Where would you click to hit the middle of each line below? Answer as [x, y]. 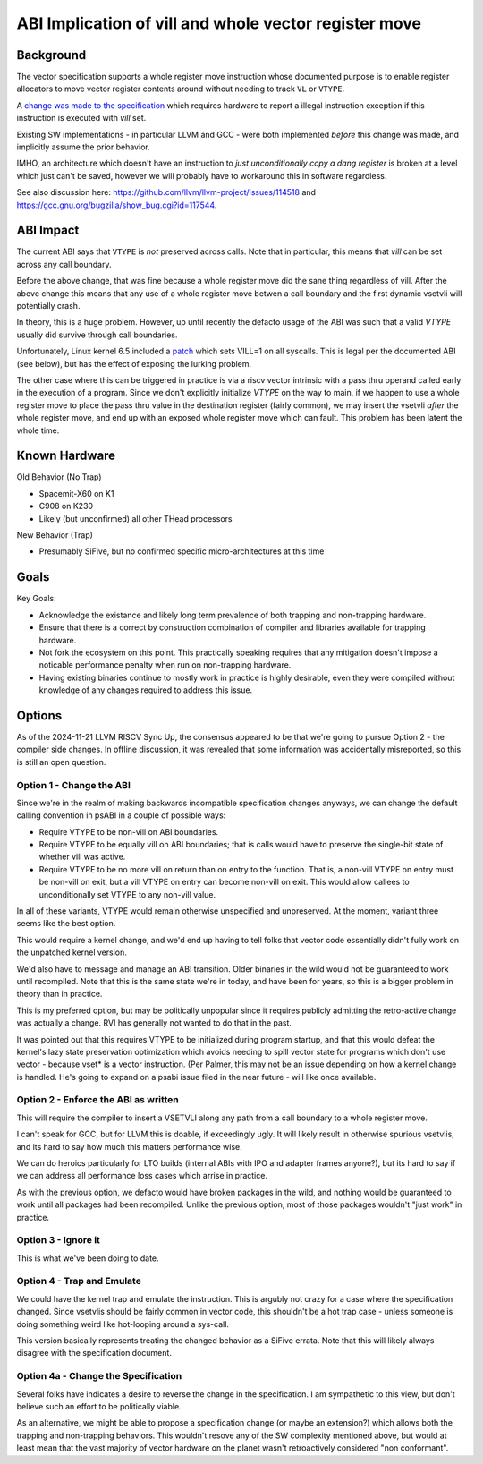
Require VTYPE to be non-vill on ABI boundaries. [129, 831]
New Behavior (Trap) [55, 535]
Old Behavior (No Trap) [59, 477]
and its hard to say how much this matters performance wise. [129, 1146]
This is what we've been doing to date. [88, 1258]
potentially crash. [48, 306]
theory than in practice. [59, 994]
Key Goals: [37, 599]
